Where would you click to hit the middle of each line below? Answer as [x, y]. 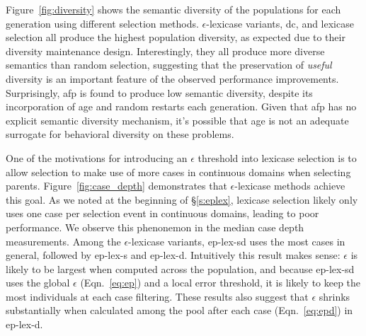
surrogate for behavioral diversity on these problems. [120, 134]
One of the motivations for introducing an [97, 157]
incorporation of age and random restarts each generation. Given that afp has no [181, 106]
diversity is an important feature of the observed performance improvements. [172, 78]
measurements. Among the [63, 241]
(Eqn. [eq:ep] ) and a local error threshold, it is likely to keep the [221, 283]
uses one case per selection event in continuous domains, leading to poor [162, 213]
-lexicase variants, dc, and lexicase [280, 23]
